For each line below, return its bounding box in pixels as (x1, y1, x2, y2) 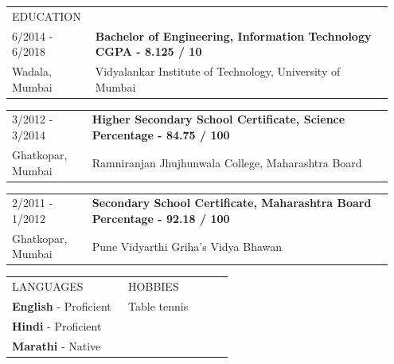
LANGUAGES (12, 278, 84, 295)
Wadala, (12, 63, 52, 80)
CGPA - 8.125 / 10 (95, 43, 202, 60)
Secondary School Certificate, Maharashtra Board (92, 194, 372, 211)
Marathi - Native (12, 337, 101, 354)
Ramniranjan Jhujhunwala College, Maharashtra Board (92, 154, 362, 170)
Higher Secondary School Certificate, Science (92, 111, 345, 127)
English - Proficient (12, 298, 111, 315)
